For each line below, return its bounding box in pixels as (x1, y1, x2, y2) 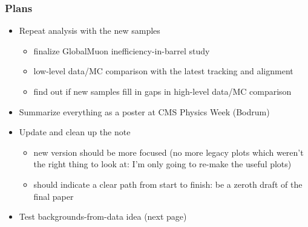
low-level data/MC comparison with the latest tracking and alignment (33, 65, 293, 77)
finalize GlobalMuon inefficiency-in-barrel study (33, 44, 210, 57)
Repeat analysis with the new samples (19, 24, 160, 37)
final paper (33, 190, 74, 202)
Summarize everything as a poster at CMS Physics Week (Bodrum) (19, 105, 270, 118)
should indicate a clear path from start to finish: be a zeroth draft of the (33, 177, 303, 190)
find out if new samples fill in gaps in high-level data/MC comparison (33, 85, 292, 97)
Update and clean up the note (19, 126, 131, 138)
